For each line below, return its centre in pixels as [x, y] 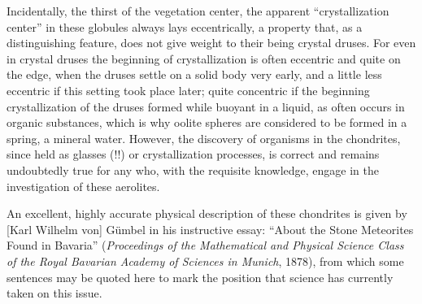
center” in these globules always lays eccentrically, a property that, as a [185, 26]
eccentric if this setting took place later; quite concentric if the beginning [188, 90]
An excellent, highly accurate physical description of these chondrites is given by [207, 213]
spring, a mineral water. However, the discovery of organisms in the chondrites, [204, 138]
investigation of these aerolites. [83, 186]
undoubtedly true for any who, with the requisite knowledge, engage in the [193, 169]
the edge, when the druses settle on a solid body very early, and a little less [194, 74]
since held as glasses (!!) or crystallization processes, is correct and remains [193, 154]
